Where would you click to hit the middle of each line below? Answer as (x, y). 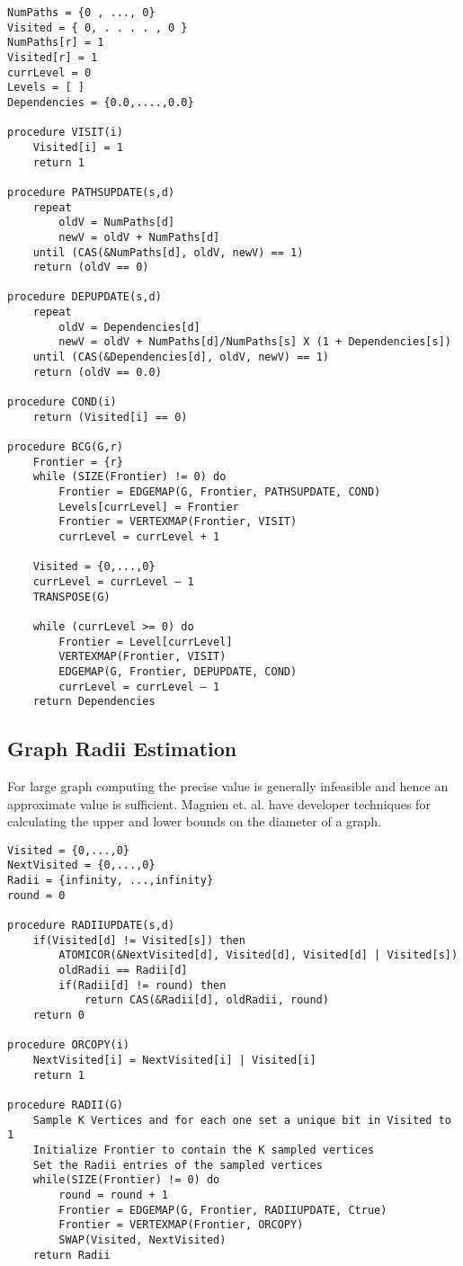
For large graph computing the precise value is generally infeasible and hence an (228, 786)
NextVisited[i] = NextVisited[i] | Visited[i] (174, 1061)
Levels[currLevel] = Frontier (149, 507)
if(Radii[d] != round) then (142, 985)
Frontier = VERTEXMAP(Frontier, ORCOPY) (181, 1225)
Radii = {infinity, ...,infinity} (111, 881)
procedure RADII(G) (65, 1105)
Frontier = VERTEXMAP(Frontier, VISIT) (178, 522)
